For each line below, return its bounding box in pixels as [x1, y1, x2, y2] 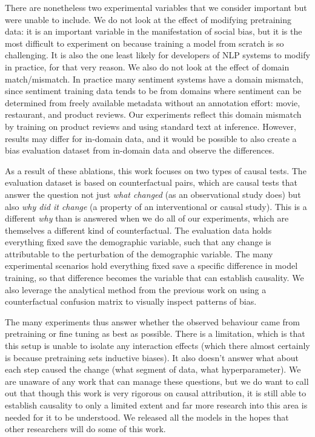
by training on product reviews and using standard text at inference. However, [5, 120, 296, 132]
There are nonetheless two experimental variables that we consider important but [5, 1, 307, 13]
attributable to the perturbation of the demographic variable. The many [5, 247, 273, 260]
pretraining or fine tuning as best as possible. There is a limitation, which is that [5, 327, 305, 340]
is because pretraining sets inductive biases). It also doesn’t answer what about [5, 351, 299, 364]
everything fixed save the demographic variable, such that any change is [5, 235, 271, 248]
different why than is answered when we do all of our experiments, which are [5, 212, 289, 225]
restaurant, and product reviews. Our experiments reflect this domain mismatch [5, 108, 302, 121]
